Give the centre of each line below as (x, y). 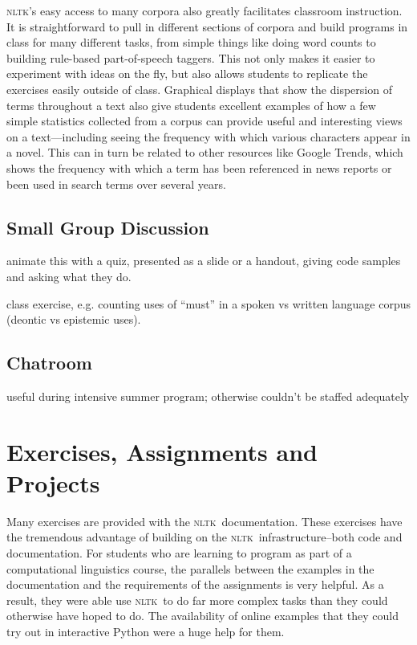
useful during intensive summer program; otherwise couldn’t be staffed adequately (208, 396)
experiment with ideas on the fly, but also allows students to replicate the (187, 73)
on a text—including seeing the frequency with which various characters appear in (208, 136)
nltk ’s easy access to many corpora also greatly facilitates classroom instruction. (204, 10)
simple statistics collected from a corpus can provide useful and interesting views (204, 121)
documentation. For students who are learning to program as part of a (179, 553)
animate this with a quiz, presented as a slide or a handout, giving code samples (204, 261)
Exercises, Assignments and (162, 451)
